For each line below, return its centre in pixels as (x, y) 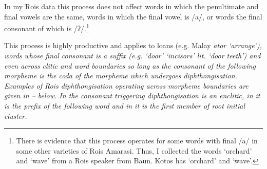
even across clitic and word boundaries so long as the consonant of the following (130, 65)
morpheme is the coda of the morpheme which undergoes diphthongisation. (121, 76)
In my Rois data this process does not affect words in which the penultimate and (131, 6)
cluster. (16, 115)
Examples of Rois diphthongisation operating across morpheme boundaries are (126, 85)
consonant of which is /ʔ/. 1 (47, 27)
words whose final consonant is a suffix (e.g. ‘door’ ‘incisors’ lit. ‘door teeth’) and (132, 56)
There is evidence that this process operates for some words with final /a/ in (137, 141)
